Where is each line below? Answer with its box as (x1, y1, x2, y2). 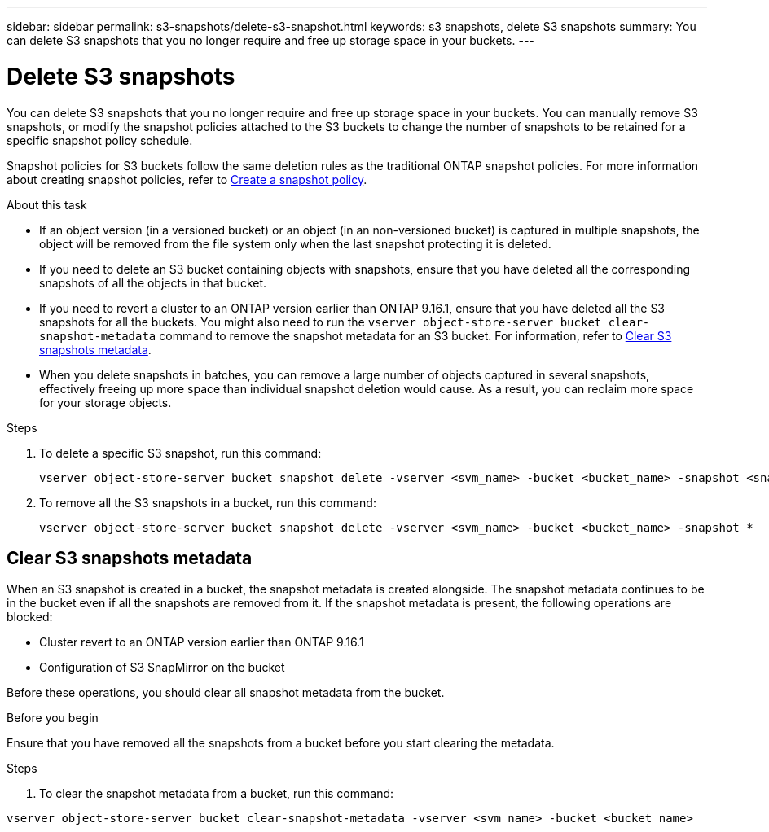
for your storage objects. (39, 395, 172, 409)
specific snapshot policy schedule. (7, 133, 193, 147)
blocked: (7, 610, 53, 624)
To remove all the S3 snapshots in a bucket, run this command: (39, 495, 376, 510)
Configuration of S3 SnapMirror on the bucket (39, 660, 285, 675)
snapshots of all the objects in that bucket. (39, 275, 267, 290)
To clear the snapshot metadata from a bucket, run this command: (39, 786, 394, 801)
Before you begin (7, 711, 99, 725)
